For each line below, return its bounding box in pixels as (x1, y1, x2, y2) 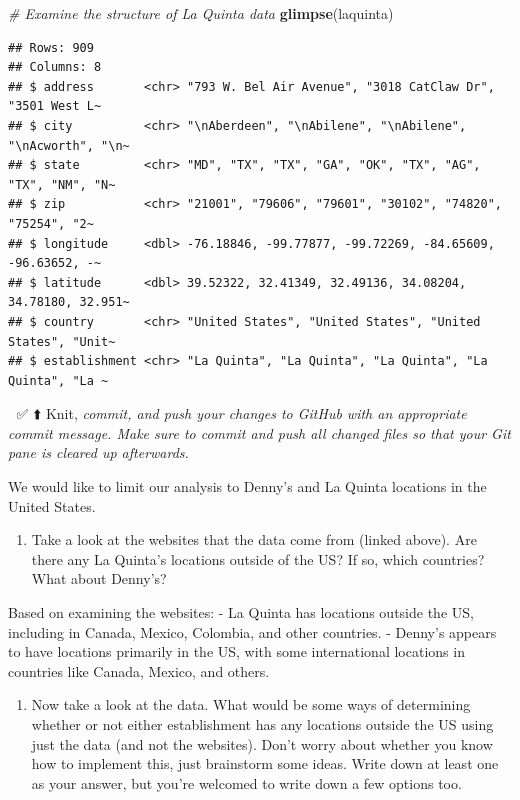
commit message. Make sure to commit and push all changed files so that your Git (8, 422, 511, 443)
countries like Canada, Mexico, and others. (8, 660, 270, 681)
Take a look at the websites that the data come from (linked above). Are (31, 529, 477, 550)
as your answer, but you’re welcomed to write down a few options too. (31, 772, 462, 793)
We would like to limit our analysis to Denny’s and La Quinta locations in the (8, 476, 487, 497)
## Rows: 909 (8, 40, 94, 55)
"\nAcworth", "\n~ (8, 138, 130, 153)
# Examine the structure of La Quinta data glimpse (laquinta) (8, 3, 394, 23)
